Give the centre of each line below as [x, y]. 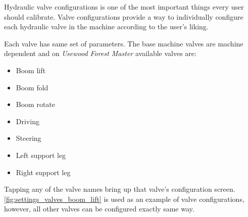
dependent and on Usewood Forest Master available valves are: [100, 53]
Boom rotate [36, 104]
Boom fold [32, 87]
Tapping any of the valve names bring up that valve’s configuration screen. [120, 189]
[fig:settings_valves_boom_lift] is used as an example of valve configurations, [124, 199]
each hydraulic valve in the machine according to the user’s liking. [106, 26]
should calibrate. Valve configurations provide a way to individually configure [124, 16]
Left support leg [41, 155]
